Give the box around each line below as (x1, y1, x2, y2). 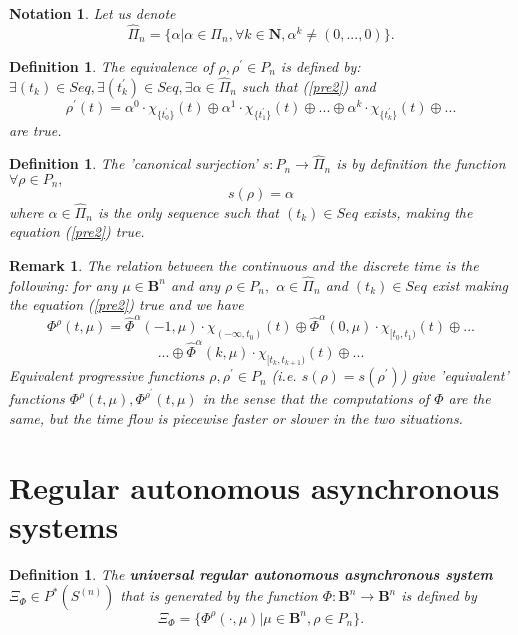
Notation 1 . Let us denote (9, 3, 176, 23)
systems (9, 505, 119, 546)
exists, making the (362, 201, 473, 222)
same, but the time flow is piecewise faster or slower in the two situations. (9, 407, 463, 428)
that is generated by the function (120, 585, 318, 606)
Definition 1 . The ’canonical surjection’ (9, 153, 258, 174)
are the (448, 388, 491, 409)
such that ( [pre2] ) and (242, 75, 376, 96)
